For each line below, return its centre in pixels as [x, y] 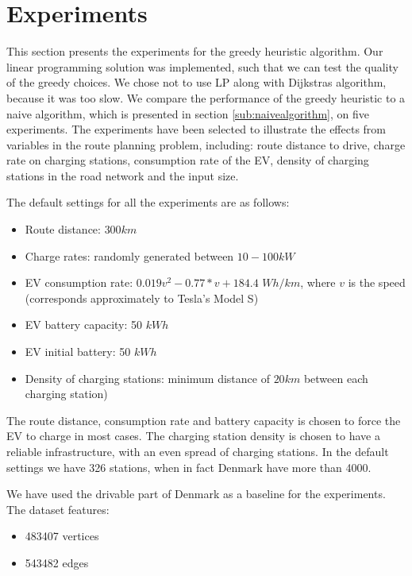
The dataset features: [58, 509]
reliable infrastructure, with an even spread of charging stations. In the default [198, 451]
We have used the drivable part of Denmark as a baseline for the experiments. [196, 494]
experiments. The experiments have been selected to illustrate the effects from [196, 129]
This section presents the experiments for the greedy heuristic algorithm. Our [195, 51]
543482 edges [57, 562]
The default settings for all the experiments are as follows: [148, 202]
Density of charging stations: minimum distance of [147, 378]
